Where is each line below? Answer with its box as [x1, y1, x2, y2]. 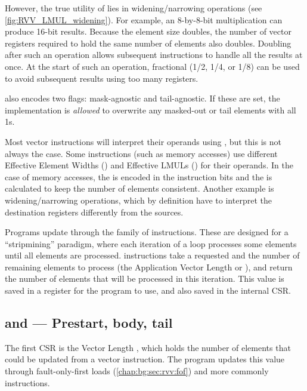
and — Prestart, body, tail [5, 313, 173, 332]
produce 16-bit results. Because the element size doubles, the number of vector [5, 25, 292, 38]
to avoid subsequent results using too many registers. [5, 72, 199, 84]
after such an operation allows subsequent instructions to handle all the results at [5, 48, 303, 61]
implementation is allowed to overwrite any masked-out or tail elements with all [5, 103, 296, 116]
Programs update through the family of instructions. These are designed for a [5, 226, 289, 238]
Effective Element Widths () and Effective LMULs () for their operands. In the [5, 159, 293, 171]
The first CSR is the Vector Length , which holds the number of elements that [5, 341, 291, 353]
